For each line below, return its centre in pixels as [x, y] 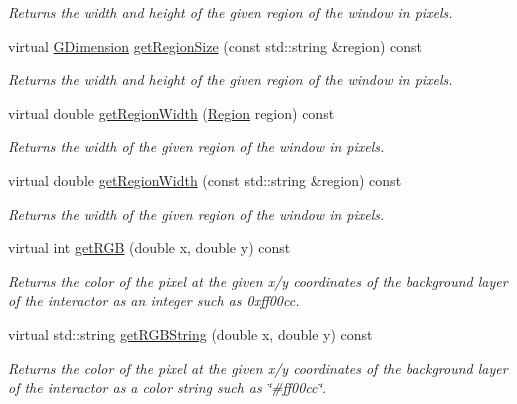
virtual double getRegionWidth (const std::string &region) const [205, 179]
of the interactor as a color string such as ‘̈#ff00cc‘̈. [167, 387]
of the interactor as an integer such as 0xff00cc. [154, 300]
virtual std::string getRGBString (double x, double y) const [190, 333]
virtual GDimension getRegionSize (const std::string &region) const [215, 45]
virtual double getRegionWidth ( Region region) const [171, 112]
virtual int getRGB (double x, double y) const [149, 247]
